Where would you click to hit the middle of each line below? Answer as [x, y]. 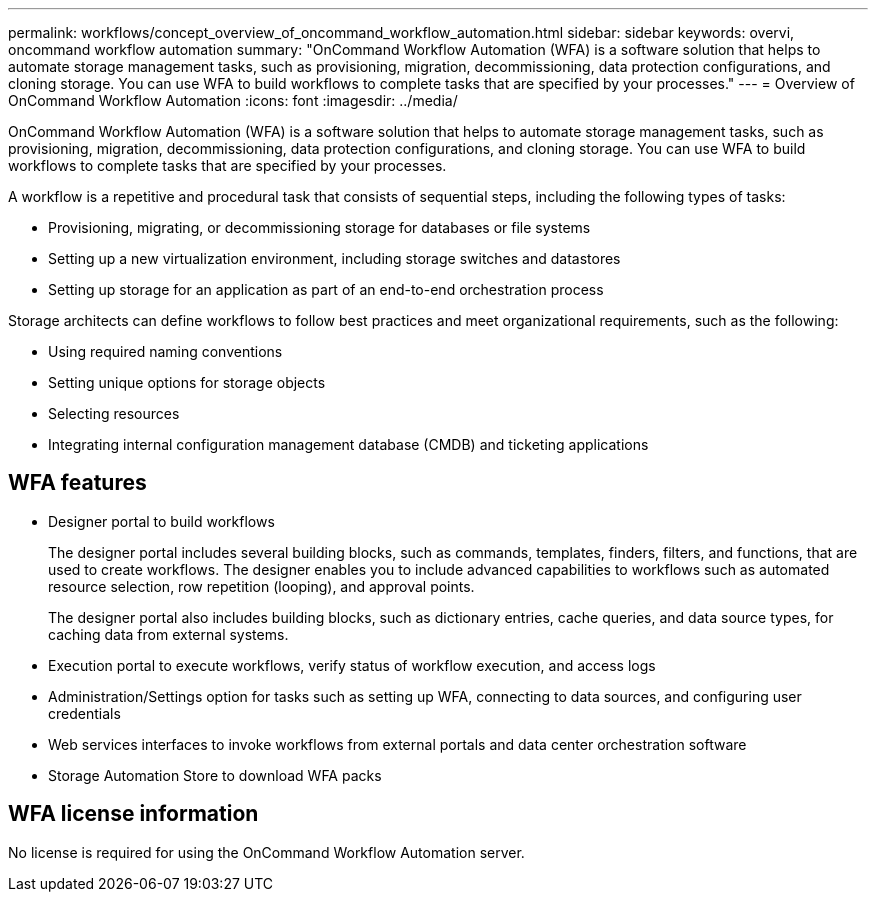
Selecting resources [114, 413]
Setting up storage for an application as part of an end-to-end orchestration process [326, 289]
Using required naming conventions [165, 351]
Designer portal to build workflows [161, 521]
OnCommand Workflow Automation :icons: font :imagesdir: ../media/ [233, 100]
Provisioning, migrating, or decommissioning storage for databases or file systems [319, 227]
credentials [84, 713]
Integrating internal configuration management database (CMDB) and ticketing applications [348, 444]
